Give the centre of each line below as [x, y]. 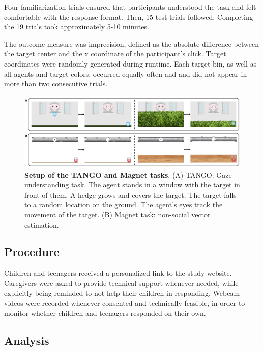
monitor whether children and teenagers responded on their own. [105, 313]
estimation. [42, 224]
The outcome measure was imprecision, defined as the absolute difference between [131, 43]
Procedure [32, 252]
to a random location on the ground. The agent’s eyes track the [124, 204]
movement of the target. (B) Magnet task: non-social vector [118, 214]
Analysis [27, 340]
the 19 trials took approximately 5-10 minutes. [77, 27]
